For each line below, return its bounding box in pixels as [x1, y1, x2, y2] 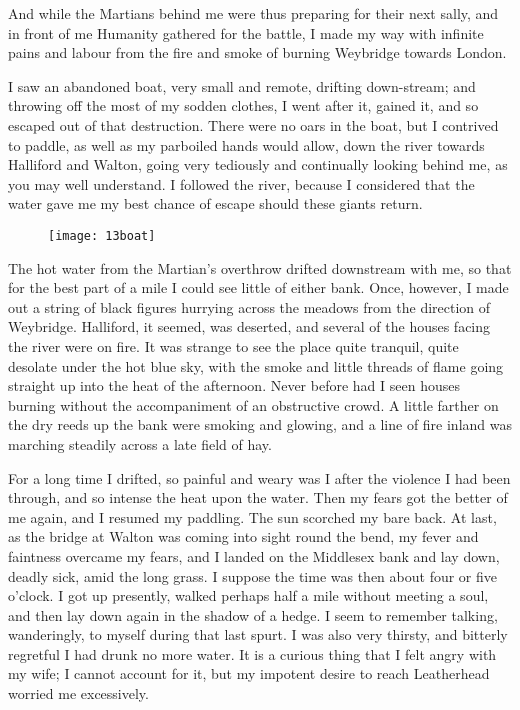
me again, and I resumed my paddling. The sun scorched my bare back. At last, [8, 506, 497, 527]
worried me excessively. [8, 683, 149, 704]
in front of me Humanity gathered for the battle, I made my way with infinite [8, 22, 484, 43]
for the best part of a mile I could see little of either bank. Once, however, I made [8, 277, 509, 298]
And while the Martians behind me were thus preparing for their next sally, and [8, 3, 499, 23]
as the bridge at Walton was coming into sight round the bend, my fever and [8, 526, 479, 547]
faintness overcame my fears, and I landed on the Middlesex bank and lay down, [8, 545, 500, 566]
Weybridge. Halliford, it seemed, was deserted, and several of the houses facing [8, 316, 491, 337]
